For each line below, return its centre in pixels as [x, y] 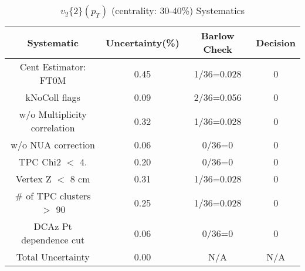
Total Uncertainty [53, 257]
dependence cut [53, 240]
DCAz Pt [53, 226]
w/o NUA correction [53, 145]
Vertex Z [33, 179]
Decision [276, 42]
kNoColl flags [53, 97]
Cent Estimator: [53, 67]
